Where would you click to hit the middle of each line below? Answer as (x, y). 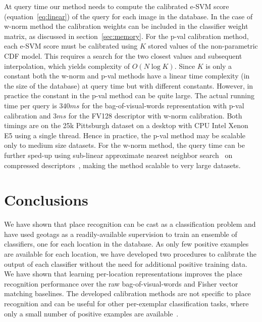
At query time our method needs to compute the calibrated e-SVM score (117, 6)
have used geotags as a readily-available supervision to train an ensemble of (121, 234)
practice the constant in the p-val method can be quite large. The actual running (129, 95)
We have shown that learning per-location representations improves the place (123, 274)
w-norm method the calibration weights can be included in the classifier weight (126, 26)
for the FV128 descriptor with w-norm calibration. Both (155, 115)
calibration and (28, 115)
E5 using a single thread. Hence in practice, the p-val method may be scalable (125, 135)
